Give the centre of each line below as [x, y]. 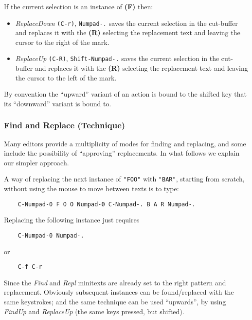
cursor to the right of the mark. [62, 42]
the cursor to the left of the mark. [66, 77]
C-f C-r [30, 267]
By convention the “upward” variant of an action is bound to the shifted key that [125, 94]
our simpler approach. [36, 162]
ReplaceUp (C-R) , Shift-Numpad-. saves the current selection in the [117, 58]
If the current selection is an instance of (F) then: [79, 6]
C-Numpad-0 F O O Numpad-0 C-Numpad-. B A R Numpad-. [107, 204]
